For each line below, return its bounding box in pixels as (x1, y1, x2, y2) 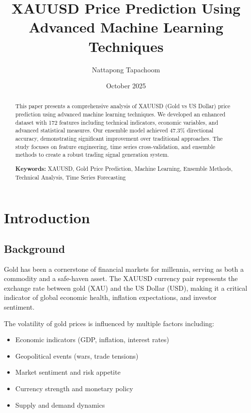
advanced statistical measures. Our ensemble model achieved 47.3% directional (15, 126, 214, 134)
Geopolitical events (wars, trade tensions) (15, 350, 139, 361)
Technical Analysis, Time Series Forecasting (15, 173, 126, 181)
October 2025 (106, 81, 146, 91)
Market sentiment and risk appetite (15, 367, 121, 377)
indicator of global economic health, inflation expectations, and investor (4, 292, 217, 302)
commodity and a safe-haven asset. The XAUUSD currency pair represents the (4, 273, 238, 283)
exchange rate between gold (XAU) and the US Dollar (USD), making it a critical (4, 282, 248, 293)
